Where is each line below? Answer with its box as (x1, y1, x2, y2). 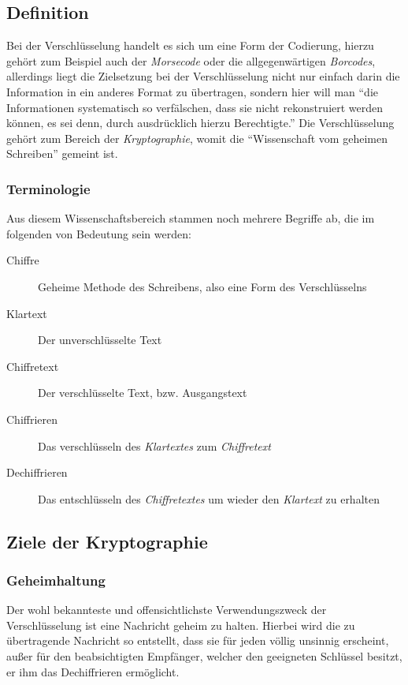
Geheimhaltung (6, 571, 106, 590)
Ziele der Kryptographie (6, 529, 208, 553)
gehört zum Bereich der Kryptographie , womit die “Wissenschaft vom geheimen (6, 129, 388, 146)
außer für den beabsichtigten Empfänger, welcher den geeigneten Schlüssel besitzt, (6, 648, 402, 664)
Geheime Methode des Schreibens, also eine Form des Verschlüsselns (38, 278, 367, 294)
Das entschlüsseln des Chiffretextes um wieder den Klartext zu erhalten (38, 490, 380, 507)
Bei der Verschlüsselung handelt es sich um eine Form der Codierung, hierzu (6, 37, 374, 54)
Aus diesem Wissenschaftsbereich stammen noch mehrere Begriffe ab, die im (6, 210, 375, 226)
